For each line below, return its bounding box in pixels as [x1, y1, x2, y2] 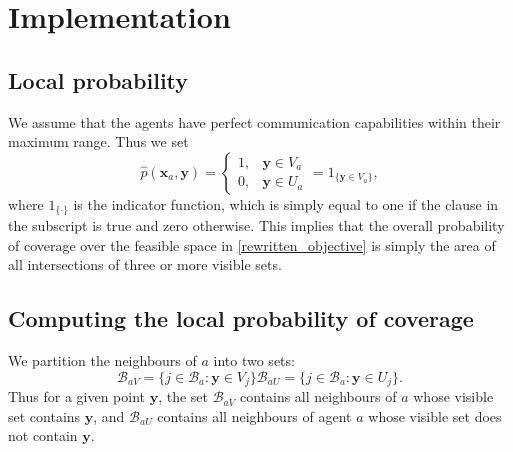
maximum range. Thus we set [8, 131, 189, 152]
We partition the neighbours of [8, 350, 197, 371]
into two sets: [213, 350, 295, 371]
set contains [8, 405, 81, 426]
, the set [158, 386, 209, 407]
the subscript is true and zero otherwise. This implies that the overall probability [8, 215, 505, 236]
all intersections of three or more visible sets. [8, 254, 282, 275]
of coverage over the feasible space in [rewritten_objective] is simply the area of [8, 234, 496, 255]
